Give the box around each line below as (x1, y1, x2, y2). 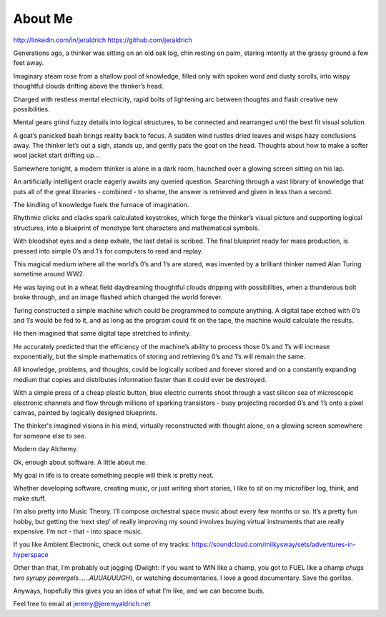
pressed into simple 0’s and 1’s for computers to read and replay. (13, 246, 204, 255)
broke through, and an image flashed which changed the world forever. (13, 293, 223, 301)
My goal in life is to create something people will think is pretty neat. (13, 471, 214, 479)
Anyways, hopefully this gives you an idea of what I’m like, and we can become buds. (13, 586, 265, 595)
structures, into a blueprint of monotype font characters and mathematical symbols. (13, 224, 260, 232)
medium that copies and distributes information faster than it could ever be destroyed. (13, 375, 267, 383)
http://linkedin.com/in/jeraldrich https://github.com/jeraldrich (13, 36, 192, 44)
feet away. (13, 59, 44, 67)
